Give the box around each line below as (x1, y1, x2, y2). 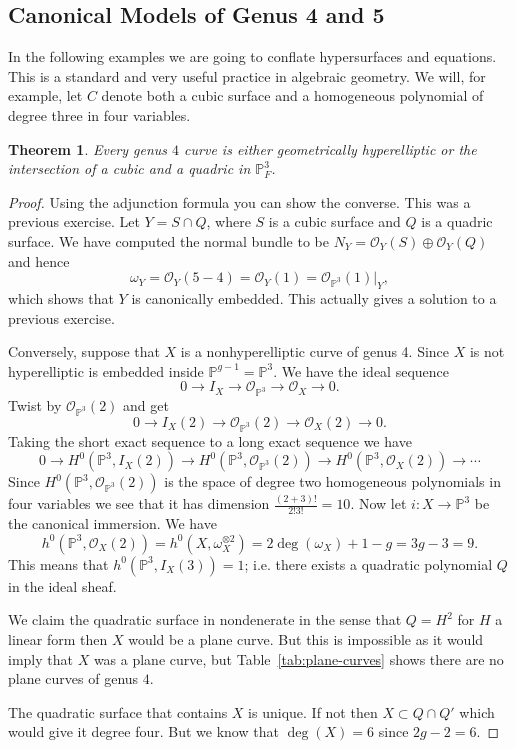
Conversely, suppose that (8, 341, 160, 362)
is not (469, 341, 505, 362)
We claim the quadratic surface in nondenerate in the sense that (8, 609, 402, 630)
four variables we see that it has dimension (8, 493, 270, 514)
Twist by (8, 395, 62, 416)
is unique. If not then (248, 701, 378, 722)
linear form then (8, 629, 108, 650)
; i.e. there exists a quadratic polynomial (244, 553, 493, 574)
